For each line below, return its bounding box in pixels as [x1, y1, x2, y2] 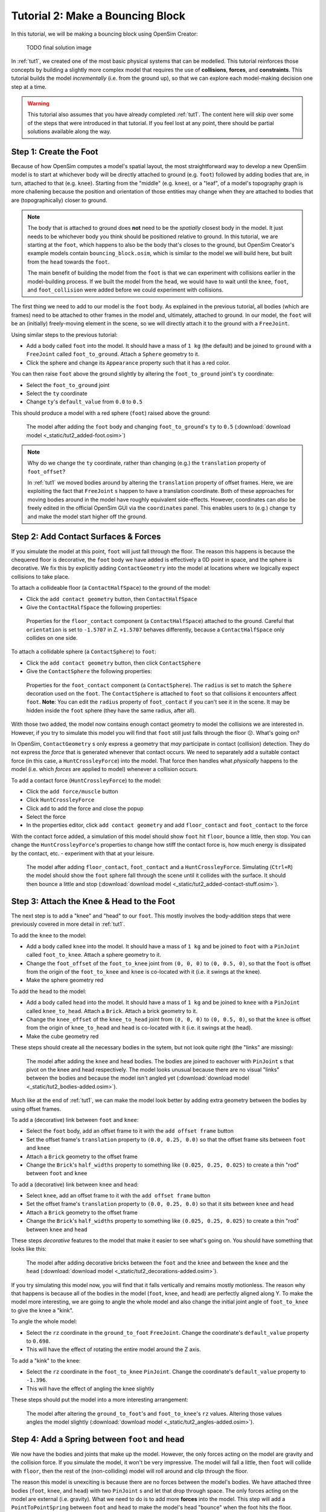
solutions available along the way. [27, 128, 112, 135]
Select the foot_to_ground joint [26, 381, 110, 388]
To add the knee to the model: [11, 931, 87, 939]
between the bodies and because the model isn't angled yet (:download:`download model [26, 1074, 250, 1082]
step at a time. [11, 83, 47, 90]
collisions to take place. [11, 573, 70, 580]
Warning [27, 100, 50, 107]
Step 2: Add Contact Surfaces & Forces [11, 532, 161, 542]
